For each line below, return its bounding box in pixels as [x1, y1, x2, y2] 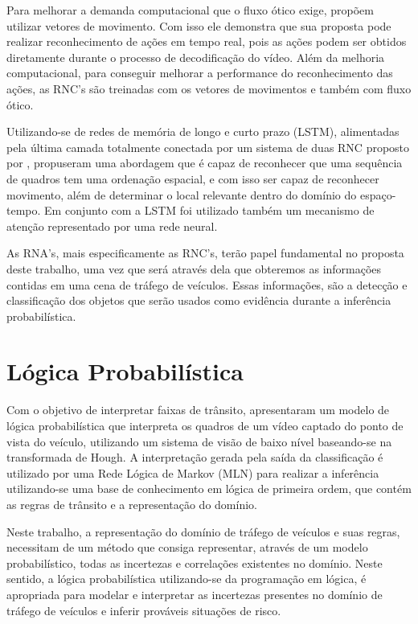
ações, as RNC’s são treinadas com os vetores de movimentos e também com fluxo [6, 80, 412, 96]
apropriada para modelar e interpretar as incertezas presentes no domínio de [6, 585, 383, 602]
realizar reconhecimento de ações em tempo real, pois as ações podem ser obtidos [6, 33, 407, 50]
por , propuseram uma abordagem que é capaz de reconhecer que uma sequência [6, 154, 403, 171]
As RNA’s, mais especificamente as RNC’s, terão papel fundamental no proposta [6, 244, 404, 261]
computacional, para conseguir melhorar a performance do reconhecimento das [6, 64, 393, 81]
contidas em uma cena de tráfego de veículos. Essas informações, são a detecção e [6, 276, 408, 293]
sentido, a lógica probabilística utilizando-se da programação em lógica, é [6, 570, 367, 587]
